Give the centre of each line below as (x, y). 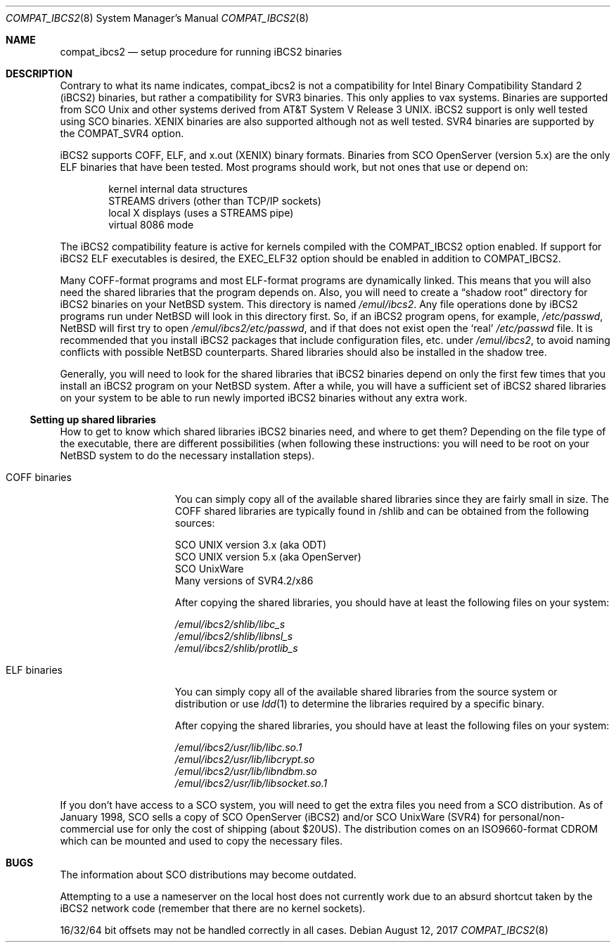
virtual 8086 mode (151, 225)
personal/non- (532, 817)
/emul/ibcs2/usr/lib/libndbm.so (246, 771)
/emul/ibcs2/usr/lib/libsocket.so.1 (251, 783)
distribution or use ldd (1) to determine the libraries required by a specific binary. (360, 704)
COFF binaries (39, 477)
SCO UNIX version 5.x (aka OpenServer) (268, 557)
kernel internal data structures (178, 189)
